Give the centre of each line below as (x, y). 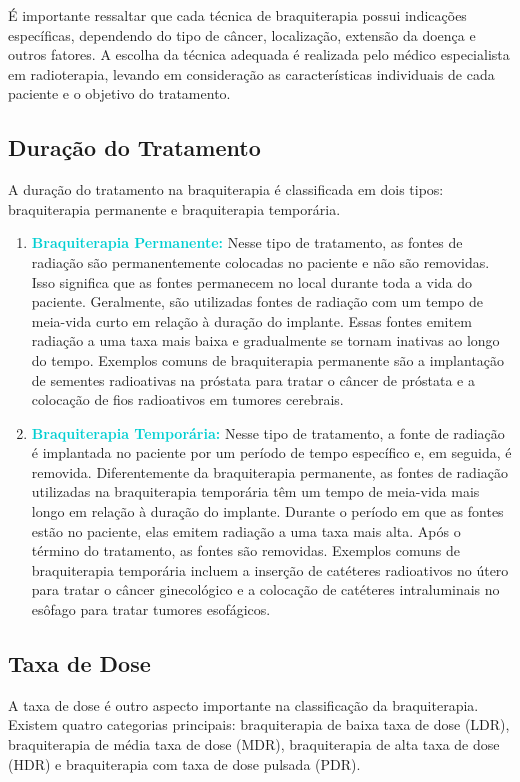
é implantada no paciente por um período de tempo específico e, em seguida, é (271, 452)
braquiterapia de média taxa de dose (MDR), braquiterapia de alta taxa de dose (254, 744)
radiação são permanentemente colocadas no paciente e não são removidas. (260, 261)
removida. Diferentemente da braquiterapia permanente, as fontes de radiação (269, 471)
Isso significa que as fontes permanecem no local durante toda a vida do (252, 281)
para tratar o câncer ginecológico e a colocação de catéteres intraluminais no (265, 589)
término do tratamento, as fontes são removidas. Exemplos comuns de (245, 550)
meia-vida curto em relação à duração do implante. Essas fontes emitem (251, 320)
